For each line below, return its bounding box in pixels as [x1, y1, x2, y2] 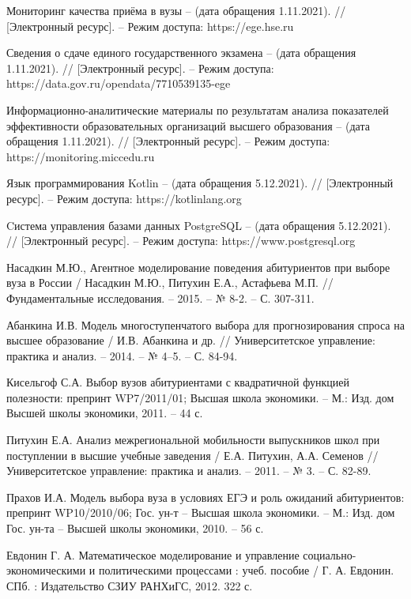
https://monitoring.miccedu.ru [6, 148, 155, 164]
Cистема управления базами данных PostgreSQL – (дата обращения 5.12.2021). [6, 217, 391, 233]
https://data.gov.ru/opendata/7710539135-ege [6, 75, 231, 92]
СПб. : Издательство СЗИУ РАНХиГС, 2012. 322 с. [6, 577, 253, 593]
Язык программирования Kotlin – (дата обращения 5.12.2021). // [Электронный [6, 175, 394, 191]
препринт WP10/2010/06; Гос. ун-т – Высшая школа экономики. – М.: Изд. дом [6, 504, 395, 521]
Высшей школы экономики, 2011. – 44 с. [6, 405, 203, 421]
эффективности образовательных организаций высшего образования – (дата [6, 117, 370, 134]
